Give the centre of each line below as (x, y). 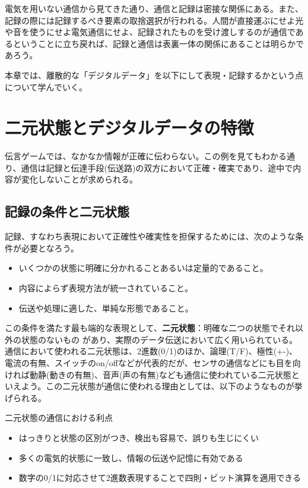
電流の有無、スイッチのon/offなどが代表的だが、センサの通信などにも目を (149, 363)
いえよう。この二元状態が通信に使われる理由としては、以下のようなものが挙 (154, 386)
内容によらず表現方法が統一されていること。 (106, 288)
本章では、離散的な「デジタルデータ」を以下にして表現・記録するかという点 (154, 75)
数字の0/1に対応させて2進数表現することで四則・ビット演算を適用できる (160, 478)
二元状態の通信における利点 (59, 418)
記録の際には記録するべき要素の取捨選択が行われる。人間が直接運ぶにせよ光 (154, 20)
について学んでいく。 (46, 86)
